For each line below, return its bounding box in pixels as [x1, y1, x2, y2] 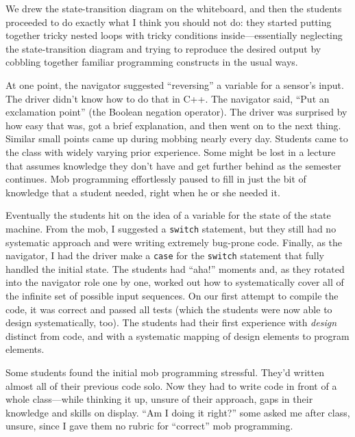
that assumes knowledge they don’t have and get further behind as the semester [5, 158, 341, 172]
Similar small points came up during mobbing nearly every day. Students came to [5, 131, 348, 146]
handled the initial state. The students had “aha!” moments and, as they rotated [5, 261, 345, 276]
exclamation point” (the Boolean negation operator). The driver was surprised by [5, 105, 347, 119]
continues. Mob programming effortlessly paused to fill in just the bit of [5, 172, 306, 186]
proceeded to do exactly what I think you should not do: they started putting [5, 14, 332, 29]
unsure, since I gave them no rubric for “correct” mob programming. [5, 419, 293, 433]
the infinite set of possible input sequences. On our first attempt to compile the [5, 289, 339, 302]
